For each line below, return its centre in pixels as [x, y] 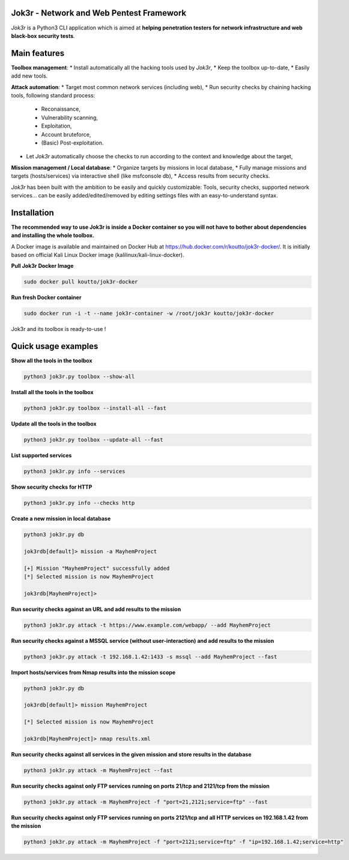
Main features [38, 53]
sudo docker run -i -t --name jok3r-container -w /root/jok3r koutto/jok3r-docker [149, 314]
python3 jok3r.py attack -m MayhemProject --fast [98, 770]
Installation [32, 213]
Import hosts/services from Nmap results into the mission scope [93, 672]
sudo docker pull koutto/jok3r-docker [81, 282]
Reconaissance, [61, 109]
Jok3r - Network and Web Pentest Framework [99, 13]
